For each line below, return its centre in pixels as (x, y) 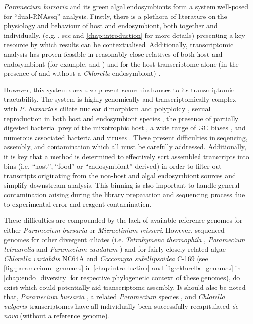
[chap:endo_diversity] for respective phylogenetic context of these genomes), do (122, 278)
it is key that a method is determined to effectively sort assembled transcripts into (126, 156)
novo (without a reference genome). (57, 315)
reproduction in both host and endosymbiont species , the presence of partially (121, 118)
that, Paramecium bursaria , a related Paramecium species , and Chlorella (115, 297)
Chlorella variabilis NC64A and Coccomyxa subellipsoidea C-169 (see (106, 258)
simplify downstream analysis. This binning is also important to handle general (122, 185)
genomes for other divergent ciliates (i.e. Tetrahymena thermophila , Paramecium (125, 239)
